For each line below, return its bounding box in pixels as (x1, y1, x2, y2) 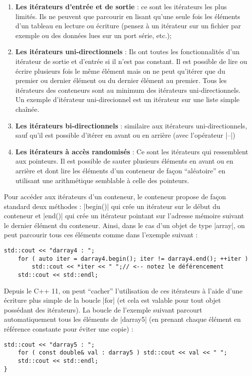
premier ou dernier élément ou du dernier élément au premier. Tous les (15, 75, 227, 85)
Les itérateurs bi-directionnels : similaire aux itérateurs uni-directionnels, (15, 120, 247, 130)
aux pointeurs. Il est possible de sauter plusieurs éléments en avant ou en (15, 156, 233, 166)
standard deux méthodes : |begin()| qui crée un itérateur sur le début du (4, 201, 220, 211)
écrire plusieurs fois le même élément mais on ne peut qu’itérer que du (15, 65, 225, 76)
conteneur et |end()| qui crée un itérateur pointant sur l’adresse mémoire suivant (4, 210, 244, 221)
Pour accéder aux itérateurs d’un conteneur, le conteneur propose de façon (4, 191, 226, 202)
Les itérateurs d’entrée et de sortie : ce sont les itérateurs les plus (15, 1, 227, 11)
